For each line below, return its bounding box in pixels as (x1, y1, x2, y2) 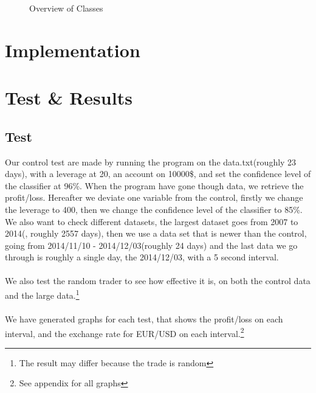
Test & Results (5, 85, 132, 110)
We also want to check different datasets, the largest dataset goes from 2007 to (5, 215, 298, 228)
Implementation (5, 37, 140, 62)
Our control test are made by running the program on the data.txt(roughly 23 (5, 155, 297, 168)
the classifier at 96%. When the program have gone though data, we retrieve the (5, 179, 304, 192)
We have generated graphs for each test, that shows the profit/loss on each (5, 312, 283, 325)
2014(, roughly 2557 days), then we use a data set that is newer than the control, (5, 227, 307, 240)
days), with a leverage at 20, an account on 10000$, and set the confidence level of (5, 167, 311, 180)
